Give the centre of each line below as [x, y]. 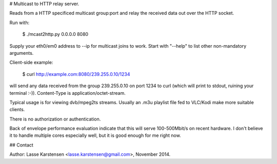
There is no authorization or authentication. [55, 119]
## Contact [21, 145]
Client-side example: [31, 63]
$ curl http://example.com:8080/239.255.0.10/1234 [76, 74]
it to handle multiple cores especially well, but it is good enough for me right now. [95, 135]
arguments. [22, 53]
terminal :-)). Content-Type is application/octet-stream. [67, 93]
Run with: [19, 23]
